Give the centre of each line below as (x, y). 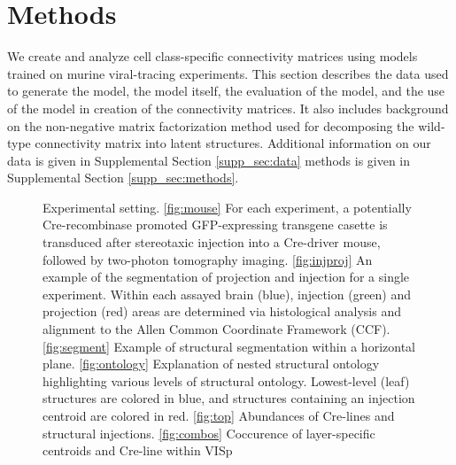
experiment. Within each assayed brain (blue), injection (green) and (227, 294)
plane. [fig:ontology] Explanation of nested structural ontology (211, 364)
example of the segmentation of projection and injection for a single (226, 277)
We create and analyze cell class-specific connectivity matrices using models (213, 56)
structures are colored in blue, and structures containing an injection (229, 398)
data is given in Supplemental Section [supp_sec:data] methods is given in (209, 160)
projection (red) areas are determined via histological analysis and (222, 311)
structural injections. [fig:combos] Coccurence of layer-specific (209, 433)
